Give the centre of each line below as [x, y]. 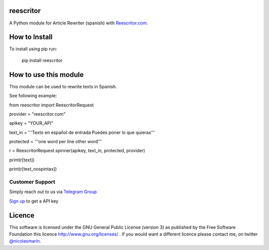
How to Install [31, 37]
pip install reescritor [42, 60]
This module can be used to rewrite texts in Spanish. [63, 86]
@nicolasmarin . [25, 241]
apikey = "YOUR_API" [31, 123]
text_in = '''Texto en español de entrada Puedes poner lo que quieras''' [82, 132]
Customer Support [32, 182]
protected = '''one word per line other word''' [56, 142]
